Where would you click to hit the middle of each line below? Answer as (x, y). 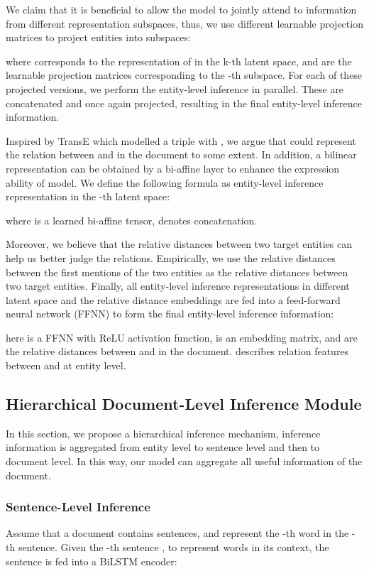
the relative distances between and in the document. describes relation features (177, 351)
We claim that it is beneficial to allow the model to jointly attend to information (181, 9)
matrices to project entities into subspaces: (98, 37)
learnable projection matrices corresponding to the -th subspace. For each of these (184, 75)
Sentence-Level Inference (78, 507)
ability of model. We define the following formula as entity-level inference (165, 182)
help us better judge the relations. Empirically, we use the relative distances (171, 257)
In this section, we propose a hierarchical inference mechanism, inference (163, 433)
